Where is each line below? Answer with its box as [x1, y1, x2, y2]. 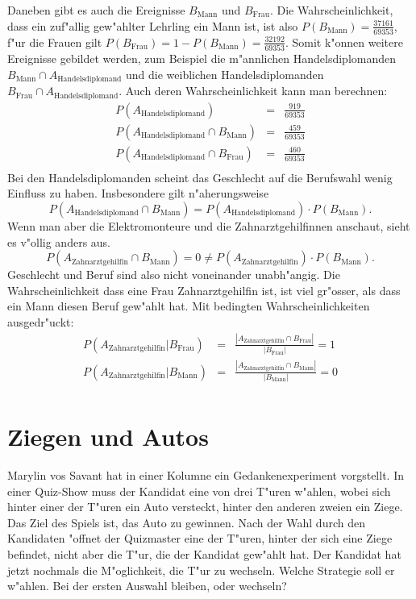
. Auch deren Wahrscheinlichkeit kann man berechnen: [119, 82, 388, 99]
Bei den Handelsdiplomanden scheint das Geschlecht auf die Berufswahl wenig [7, 168, 393, 185]
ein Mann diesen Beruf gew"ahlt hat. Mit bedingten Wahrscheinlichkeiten [7, 297, 370, 314]
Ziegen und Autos [7, 420, 209, 453]
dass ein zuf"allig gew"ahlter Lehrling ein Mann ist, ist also [7, 17, 298, 34]
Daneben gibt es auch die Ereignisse [7, 2, 185, 18]
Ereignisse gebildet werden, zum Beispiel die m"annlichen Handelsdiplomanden [7, 50, 397, 67]
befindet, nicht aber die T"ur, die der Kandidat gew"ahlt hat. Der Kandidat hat [7, 546, 401, 563]
